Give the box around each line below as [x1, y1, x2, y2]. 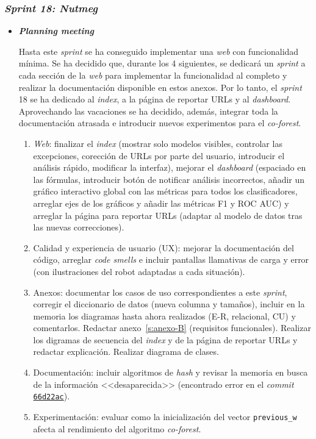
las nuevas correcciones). [33, 221, 124, 234]
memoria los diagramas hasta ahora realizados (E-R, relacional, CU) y [33, 309, 296, 322]
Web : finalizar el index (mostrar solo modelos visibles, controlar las [33, 137, 282, 149]
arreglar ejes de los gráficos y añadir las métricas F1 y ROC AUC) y [33, 196, 289, 209]
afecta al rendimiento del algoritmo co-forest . [33, 422, 201, 435]
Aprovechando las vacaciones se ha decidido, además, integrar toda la [18, 104, 278, 117]
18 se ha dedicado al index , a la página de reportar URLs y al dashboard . [18, 93, 291, 105]
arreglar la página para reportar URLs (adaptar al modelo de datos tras [33, 209, 303, 221]
